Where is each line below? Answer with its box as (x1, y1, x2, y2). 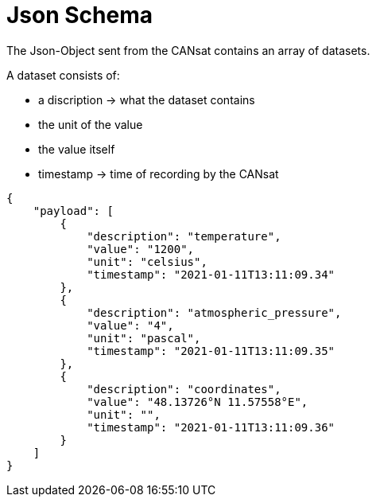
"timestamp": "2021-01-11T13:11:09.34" (87, 267, 335, 281)
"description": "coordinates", (87, 382, 281, 396)
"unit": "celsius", (87, 255, 207, 268)
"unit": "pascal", (87, 331, 201, 345)
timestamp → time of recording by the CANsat (38, 166, 279, 181)
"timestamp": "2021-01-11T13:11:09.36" (87, 420, 335, 434)
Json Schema (6, 2, 153, 29)
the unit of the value (38, 117, 143, 131)
